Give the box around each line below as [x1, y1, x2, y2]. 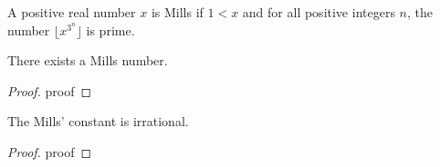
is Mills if [151, 3, 204, 21]
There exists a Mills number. [7, 51, 168, 70]
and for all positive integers [242, 3, 395, 21]
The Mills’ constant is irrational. [7, 112, 189, 131]
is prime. [86, 20, 135, 39]
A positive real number [7, 3, 136, 21]
